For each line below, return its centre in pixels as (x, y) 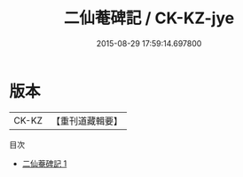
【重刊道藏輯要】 (86, 121)
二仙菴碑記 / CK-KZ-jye (149, 18)
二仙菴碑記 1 (44, 163)
